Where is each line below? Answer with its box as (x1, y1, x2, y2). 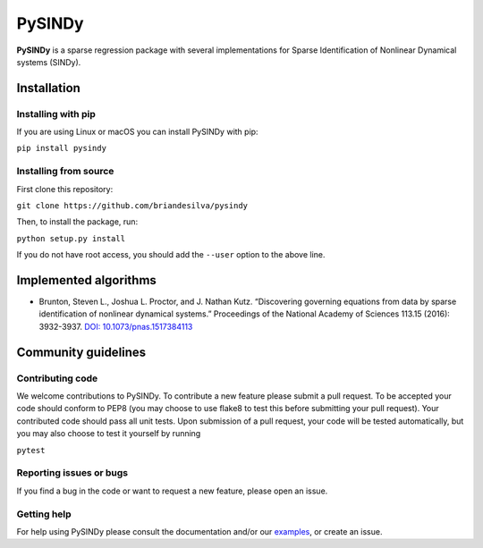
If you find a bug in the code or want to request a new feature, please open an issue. (16, 485, 328, 496)
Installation (16, 80, 80, 96)
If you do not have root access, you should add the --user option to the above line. (16, 249, 326, 260)
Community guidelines (16, 344, 147, 359)
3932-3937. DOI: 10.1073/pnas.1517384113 (38, 321, 193, 332)
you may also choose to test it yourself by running (16, 428, 201, 439)
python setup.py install (16, 233, 125, 243)
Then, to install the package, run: (16, 216, 139, 227)
